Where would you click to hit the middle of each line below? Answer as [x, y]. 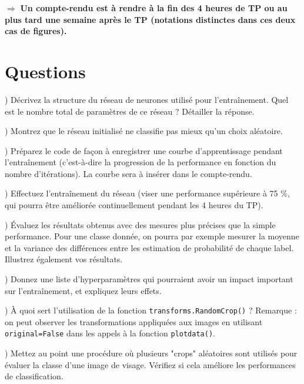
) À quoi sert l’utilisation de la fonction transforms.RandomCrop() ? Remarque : [151, 310]
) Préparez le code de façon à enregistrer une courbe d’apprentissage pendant [144, 150]
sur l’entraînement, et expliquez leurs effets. [83, 290]
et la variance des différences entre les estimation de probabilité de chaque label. [149, 247]
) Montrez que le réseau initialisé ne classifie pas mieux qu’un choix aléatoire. [144, 131]
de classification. [34, 376]
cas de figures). [36, 31]
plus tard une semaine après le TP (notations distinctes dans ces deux [150, 19]
